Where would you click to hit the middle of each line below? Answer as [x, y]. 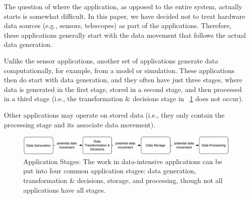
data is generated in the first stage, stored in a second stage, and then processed [123, 89]
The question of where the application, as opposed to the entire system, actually [123, 6]
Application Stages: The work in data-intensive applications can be [123, 161]
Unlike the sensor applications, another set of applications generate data [111, 60]
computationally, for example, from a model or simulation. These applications [119, 70]
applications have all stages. [65, 190]
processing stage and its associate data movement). [80, 124]
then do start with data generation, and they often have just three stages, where [123, 80]
